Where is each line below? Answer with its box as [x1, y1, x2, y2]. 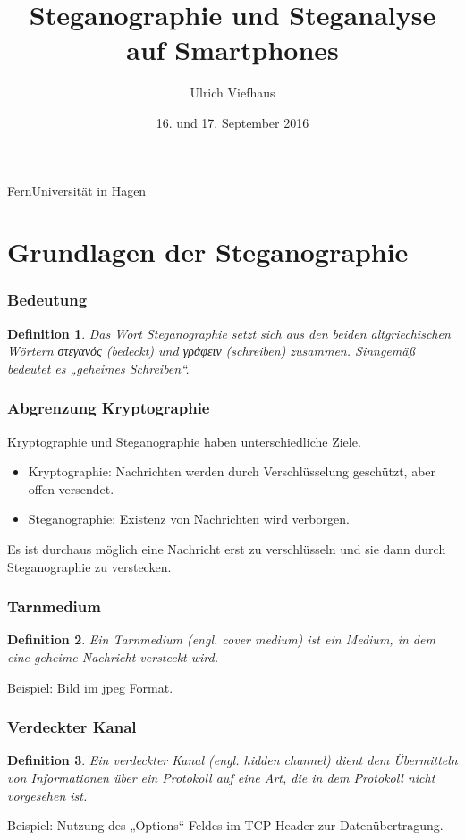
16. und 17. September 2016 [156, 113, 309, 131]
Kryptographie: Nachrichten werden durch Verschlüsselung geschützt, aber [28, 462, 436, 481]
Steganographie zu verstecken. [7, 557, 172, 575]
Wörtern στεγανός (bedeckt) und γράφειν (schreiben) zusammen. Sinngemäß [7, 341, 415, 360]
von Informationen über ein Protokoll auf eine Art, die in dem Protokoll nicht [7, 769, 435, 787]
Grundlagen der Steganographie [7, 233, 409, 270]
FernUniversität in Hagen [7, 181, 147, 199]
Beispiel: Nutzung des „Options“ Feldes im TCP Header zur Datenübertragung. [7, 816, 444, 835]
